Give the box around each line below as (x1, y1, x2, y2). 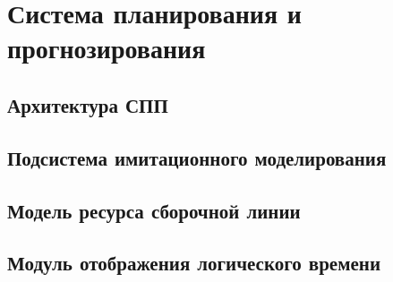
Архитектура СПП (7, 90, 168, 118)
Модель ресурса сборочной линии (7, 196, 301, 224)
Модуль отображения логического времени (7, 249, 380, 277)
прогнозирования (7, 30, 206, 66)
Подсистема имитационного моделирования (7, 143, 387, 171)
